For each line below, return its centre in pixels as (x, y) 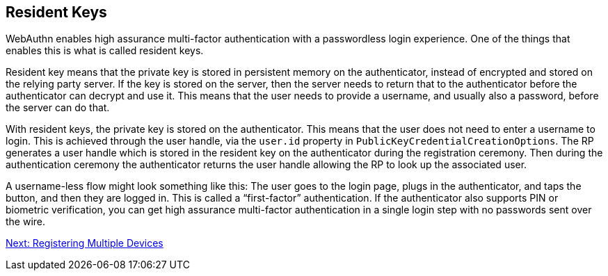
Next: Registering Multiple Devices (85, 243)
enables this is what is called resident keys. (105, 51)
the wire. (26, 222)
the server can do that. (58, 108)
